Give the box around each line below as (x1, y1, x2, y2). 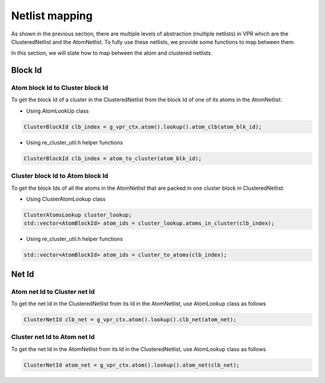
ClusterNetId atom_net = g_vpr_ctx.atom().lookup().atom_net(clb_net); (23, 361, 240, 369)
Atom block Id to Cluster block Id (11, 84, 108, 92)
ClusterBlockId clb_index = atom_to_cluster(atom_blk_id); (23, 155, 202, 162)
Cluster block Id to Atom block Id (11, 172, 108, 180)
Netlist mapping (11, 9, 93, 22)
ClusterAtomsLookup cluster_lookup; (23, 211, 132, 218)
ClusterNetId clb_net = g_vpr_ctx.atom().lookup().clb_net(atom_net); (23, 316, 237, 323)
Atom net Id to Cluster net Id (11, 287, 95, 296)
